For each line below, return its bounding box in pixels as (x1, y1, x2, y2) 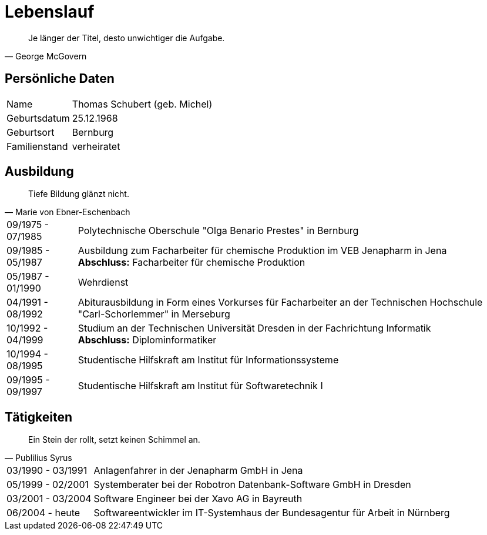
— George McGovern (5, 51, 87, 61)
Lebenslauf (5, 2, 95, 22)
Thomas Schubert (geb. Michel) (72, 98, 213, 110)
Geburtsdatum (6, 112, 70, 124)
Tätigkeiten (5, 409, 73, 424)
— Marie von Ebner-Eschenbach (5, 207, 130, 218)
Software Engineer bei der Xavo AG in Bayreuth (93, 493, 303, 505)
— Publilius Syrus (5, 453, 72, 463)
